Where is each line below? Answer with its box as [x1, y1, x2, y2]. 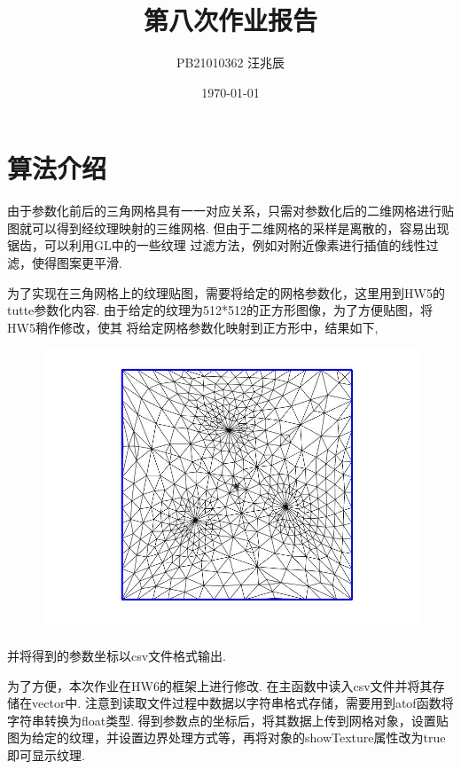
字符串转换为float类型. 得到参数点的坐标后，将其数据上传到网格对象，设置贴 [7, 710, 449, 729]
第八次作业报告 [143, 2, 317, 38]
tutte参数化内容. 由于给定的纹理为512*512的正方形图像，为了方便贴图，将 [7, 301, 433, 319]
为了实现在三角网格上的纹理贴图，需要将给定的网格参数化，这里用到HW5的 [7, 283, 445, 302]
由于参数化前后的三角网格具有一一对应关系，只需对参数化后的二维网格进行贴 [7, 201, 454, 220]
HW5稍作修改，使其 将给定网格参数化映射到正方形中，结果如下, [7, 318, 379, 336]
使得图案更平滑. [31, 254, 122, 272]
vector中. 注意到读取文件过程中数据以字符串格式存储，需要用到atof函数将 [31, 694, 454, 712]
